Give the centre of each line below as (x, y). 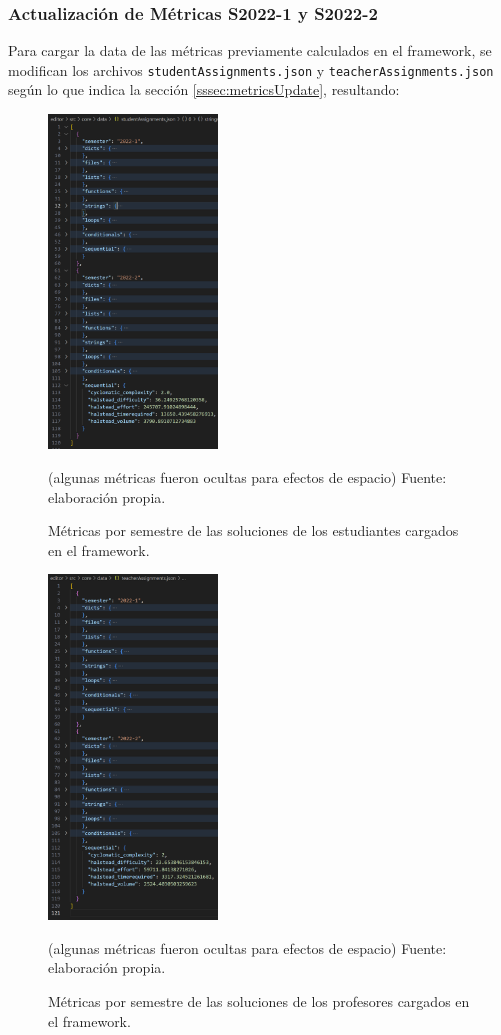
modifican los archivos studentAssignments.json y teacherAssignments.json (251, 69)
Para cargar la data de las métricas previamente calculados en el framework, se (250, 50)
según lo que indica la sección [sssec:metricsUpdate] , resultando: (204, 89)
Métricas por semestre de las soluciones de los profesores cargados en (259, 1001)
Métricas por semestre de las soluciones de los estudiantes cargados (253, 530)
